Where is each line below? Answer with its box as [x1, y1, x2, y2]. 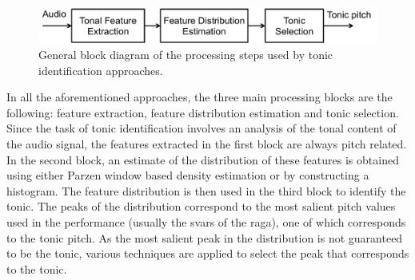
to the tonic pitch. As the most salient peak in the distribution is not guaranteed [6, 229, 403, 246]
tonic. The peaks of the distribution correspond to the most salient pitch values [6, 198, 396, 215]
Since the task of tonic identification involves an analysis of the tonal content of [6, 120, 397, 136]
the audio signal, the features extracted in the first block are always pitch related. [6, 135, 407, 152]
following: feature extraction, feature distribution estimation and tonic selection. [6, 104, 399, 120]
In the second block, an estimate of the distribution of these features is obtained [6, 151, 399, 168]
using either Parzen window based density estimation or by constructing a [6, 167, 369, 183]
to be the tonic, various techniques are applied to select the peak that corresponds [6, 245, 409, 262]
